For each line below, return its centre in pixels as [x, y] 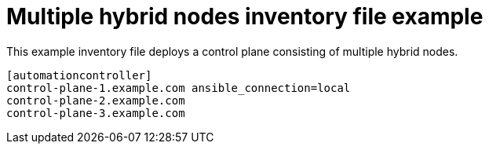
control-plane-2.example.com [96, 100]
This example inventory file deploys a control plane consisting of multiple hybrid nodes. [232, 51]
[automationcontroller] [79, 75]
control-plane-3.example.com [96, 113]
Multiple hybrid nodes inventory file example [245, 16]
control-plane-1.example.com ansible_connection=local [179, 88]
